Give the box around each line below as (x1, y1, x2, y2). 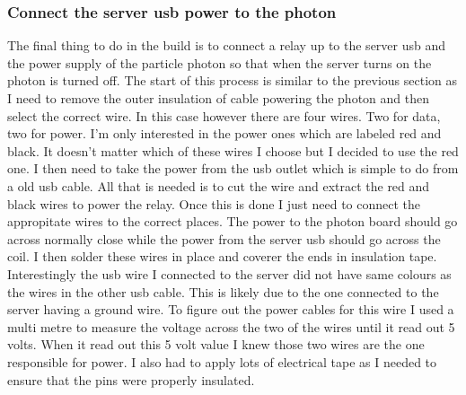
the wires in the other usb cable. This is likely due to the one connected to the (7, 282, 439, 301)
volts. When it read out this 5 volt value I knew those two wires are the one (7, 335, 425, 354)
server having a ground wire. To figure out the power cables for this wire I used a (7, 300, 454, 319)
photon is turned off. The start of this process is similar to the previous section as (7, 71, 458, 90)
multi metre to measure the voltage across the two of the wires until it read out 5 (7, 317, 455, 336)
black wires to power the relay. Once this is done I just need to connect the (7, 194, 421, 213)
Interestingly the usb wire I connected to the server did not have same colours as (7, 264, 452, 283)
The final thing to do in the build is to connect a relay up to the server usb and (7, 36, 446, 55)
